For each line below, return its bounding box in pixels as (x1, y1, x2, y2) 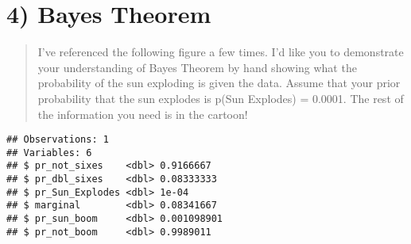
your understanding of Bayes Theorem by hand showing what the (37, 59, 357, 75)
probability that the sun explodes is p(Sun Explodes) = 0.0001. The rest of (37, 90, 404, 106)
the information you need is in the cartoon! (37, 105, 248, 122)
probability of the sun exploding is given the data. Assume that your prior (37, 74, 401, 91)
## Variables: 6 (6, 147, 92, 158)
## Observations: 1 (6, 134, 109, 146)
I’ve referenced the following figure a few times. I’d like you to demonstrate (37, 44, 404, 60)
